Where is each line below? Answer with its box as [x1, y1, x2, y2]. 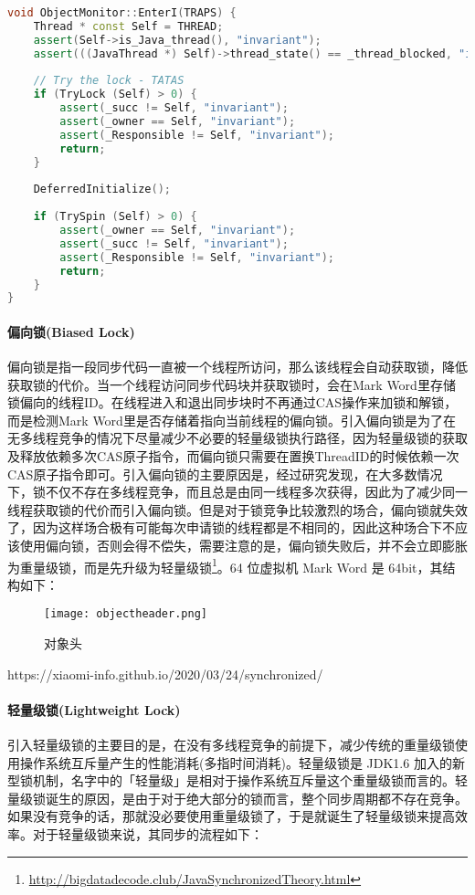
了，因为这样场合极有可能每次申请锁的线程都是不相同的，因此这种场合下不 [7, 518, 455, 537]
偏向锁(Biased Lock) [7, 321, 135, 341]
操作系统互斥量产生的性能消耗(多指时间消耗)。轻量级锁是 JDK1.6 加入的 [19, 753, 452, 772]
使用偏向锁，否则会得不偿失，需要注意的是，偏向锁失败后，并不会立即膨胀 [19, 535, 468, 554]
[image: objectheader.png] [44, 607, 207, 621]
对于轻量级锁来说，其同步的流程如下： [32, 825, 263, 844]
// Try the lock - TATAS [33, 74, 185, 88]
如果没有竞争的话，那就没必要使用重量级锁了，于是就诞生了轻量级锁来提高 [7, 806, 455, 826]
